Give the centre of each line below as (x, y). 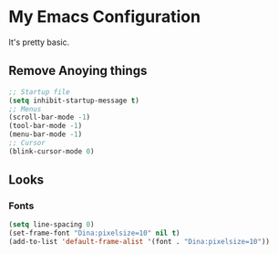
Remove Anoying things (78, 71)
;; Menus (25, 109)
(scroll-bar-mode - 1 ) (50, 117)
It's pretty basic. (39, 42)
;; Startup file (39, 92)
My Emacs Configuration (105, 17)
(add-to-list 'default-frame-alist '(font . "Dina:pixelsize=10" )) (139, 242)
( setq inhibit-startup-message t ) (74, 101)
